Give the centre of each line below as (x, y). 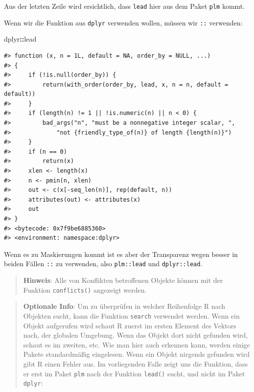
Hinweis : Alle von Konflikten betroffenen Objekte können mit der (123, 280)
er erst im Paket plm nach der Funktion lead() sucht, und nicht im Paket (134, 373)
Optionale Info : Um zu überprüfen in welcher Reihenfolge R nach (124, 306)
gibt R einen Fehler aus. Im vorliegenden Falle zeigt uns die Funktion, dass (136, 363)
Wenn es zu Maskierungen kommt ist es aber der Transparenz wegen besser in (121, 254)
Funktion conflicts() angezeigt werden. (85, 289)
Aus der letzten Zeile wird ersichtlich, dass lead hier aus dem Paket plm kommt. (125, 6)
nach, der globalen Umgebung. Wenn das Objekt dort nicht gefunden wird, (136, 335)
